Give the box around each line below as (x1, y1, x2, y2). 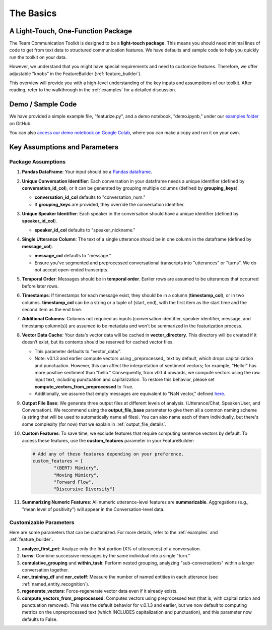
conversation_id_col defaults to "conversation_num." (34, 194, 146, 200)
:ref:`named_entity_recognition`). (22, 581, 90, 587)
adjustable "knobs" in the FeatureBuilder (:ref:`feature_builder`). (9, 71, 142, 77)
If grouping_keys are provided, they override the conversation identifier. (34, 201, 185, 207)
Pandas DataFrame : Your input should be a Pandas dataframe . (22, 169, 152, 175)
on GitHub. (9, 120, 32, 126)
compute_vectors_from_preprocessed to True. (34, 383, 133, 389)
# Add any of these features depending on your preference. (32, 451, 184, 456)
